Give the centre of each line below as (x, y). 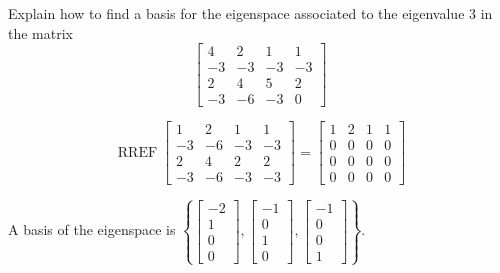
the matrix (40, 32)
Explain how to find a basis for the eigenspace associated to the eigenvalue (236, 13)
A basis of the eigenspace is (92, 229)
